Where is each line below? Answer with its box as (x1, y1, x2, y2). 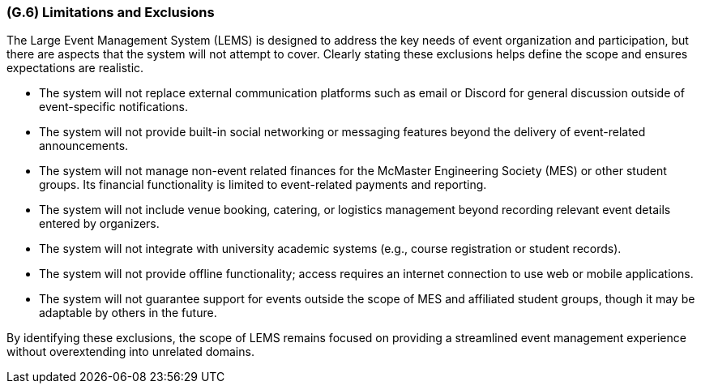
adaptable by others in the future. (39, 306, 217, 320)
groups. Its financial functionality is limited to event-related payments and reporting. (39, 178, 487, 192)
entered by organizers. (39, 216, 160, 231)
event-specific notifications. (39, 100, 188, 114)
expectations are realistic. (6, 61, 144, 75)
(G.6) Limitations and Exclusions (6, 4, 215, 20)
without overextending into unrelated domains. (6, 345, 254, 359)
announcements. (39, 139, 129, 153)
